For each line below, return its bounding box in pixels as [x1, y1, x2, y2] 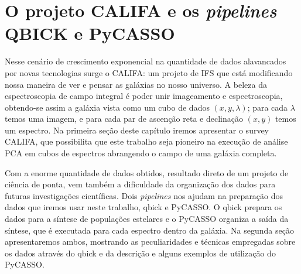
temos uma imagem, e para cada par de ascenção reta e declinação [5, 112, 243, 125]
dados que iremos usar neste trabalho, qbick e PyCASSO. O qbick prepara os [5, 201, 282, 213]
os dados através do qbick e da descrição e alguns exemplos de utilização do [5, 246, 276, 259]
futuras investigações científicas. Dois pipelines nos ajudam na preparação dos [5, 189, 283, 201]
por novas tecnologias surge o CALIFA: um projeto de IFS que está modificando [5, 66, 293, 78]
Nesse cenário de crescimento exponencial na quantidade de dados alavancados [5, 55, 286, 67]
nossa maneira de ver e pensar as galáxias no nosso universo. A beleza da [5, 78, 267, 90]
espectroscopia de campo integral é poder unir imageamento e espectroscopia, [5, 90, 283, 102]
